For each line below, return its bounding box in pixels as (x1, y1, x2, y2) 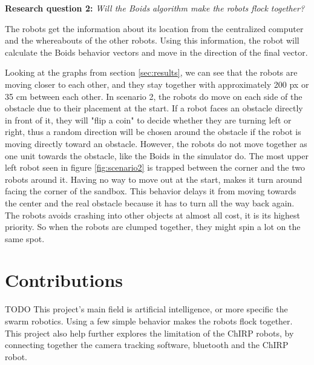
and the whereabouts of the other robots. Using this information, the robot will (5, 34, 299, 47)
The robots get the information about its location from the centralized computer (5, 22, 304, 35)
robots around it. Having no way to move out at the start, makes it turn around (5, 173, 303, 185)
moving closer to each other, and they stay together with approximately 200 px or (5, 77, 309, 90)
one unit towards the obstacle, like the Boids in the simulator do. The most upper (5, 149, 309, 162)
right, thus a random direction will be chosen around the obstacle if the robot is (5, 125, 301, 138)
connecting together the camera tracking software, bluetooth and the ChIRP (5, 338, 289, 351)
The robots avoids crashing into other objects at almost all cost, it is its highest (5, 208, 301, 221)
